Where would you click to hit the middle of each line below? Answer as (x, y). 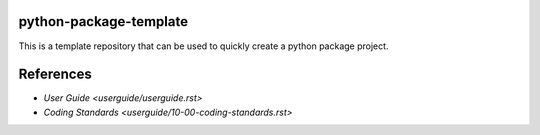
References (55, 74)
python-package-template (103, 21)
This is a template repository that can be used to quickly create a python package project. (203, 46)
